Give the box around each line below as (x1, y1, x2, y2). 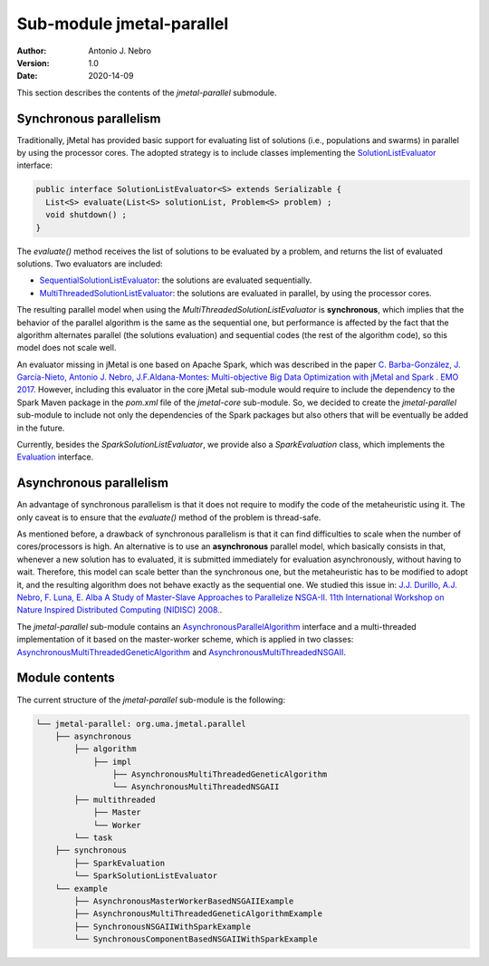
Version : (16, 57, 50, 68)
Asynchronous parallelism (16, 476, 169, 491)
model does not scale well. (16, 343, 117, 353)
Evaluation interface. (16, 451, 94, 462)
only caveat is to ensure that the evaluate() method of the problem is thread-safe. (16, 512, 321, 523)
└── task (73, 833, 113, 843)
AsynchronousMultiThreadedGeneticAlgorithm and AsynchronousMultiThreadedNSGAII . (16, 646, 347, 657)
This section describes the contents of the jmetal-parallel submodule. (16, 87, 277, 98)
